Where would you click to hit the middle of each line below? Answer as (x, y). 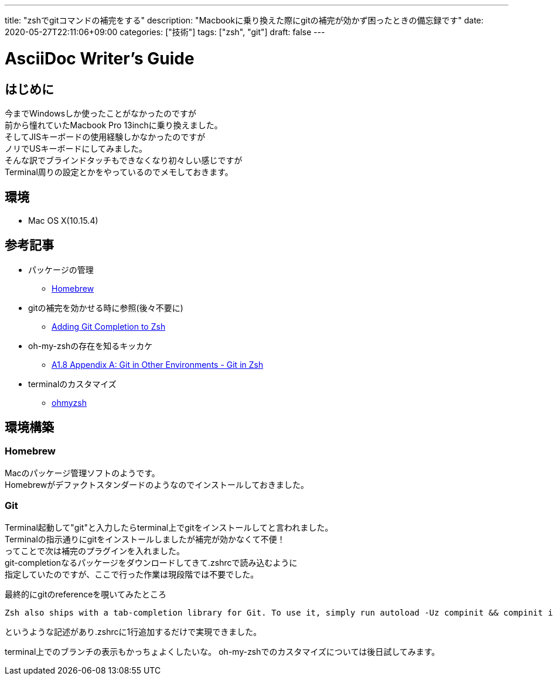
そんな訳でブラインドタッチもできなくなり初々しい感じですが (124, 160)
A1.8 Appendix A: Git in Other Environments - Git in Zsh (158, 364)
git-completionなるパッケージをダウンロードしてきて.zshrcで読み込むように (151, 562)
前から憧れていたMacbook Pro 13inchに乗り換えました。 (114, 125)
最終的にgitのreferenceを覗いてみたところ (86, 594)
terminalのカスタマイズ (72, 384)
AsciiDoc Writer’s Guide (100, 58)
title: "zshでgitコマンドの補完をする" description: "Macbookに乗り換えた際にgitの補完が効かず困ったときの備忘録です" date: (244, 20)
